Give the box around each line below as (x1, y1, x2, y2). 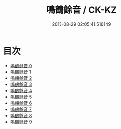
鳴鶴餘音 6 (10, 100, 32, 106)
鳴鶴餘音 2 (10, 75, 32, 81)
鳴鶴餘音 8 (10, 112, 32, 118)
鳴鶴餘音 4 (10, 87, 32, 93)
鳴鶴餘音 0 (10, 63, 32, 68)
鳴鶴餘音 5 (10, 94, 32, 100)
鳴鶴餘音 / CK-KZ (46, 4, 117, 16)
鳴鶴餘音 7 (10, 106, 32, 112)
